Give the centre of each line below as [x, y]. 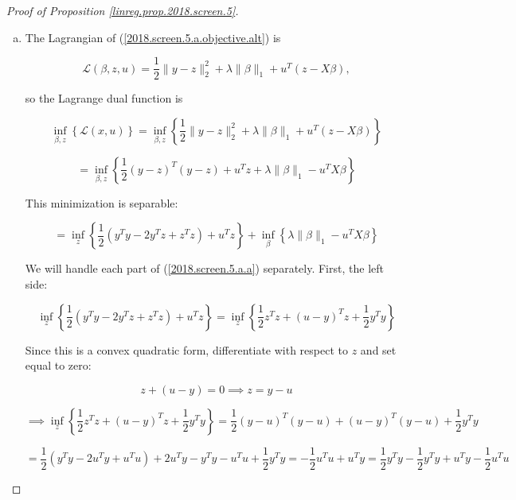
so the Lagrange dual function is [104, 98]
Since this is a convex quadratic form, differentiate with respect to [186, 349]
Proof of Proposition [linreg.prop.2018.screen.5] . [123, 10]
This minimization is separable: [102, 202]
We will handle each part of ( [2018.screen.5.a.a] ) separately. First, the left [204, 268]
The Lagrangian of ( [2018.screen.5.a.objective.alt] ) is [153, 37]
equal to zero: [58, 365]
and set [378, 349]
